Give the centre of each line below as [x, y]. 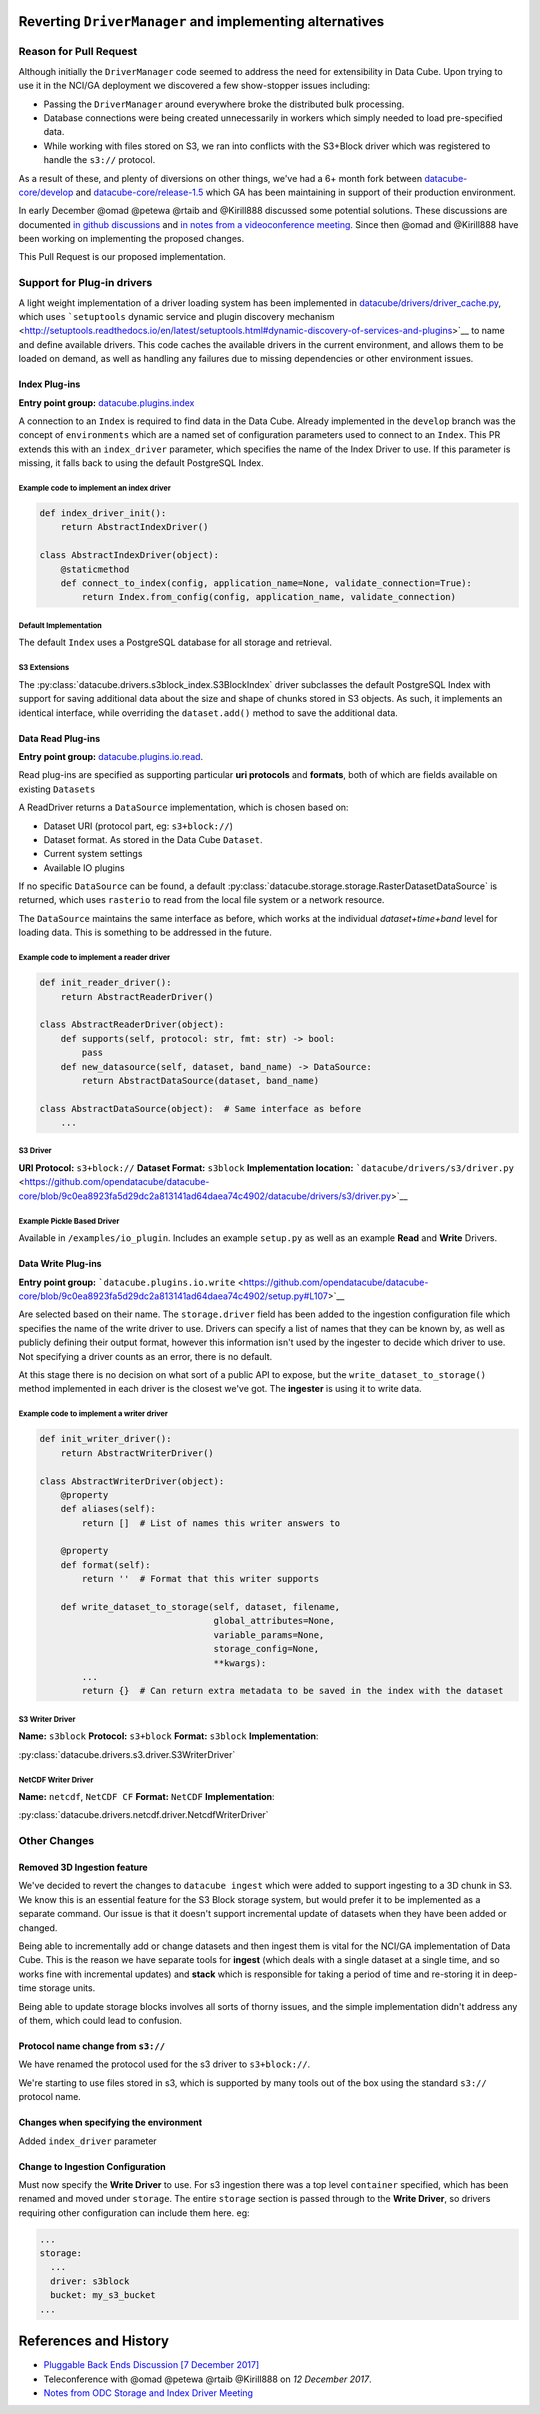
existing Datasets [57, 789]
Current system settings [93, 854]
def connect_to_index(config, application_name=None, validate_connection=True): [266, 583]
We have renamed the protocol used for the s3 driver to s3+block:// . [164, 2064]
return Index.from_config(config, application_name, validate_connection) [269, 597]
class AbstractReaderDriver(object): [132, 1024]
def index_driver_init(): [103, 513]
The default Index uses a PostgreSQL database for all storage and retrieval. [175, 642]
